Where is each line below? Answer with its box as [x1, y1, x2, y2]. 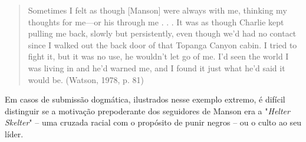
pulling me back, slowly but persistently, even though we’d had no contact [28, 27, 297, 39]
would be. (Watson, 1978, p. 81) [28, 73, 144, 85]
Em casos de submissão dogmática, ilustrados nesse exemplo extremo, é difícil [5, 93, 285, 105]
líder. [5, 127, 24, 140]
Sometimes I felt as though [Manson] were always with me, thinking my [28, 4, 287, 16]
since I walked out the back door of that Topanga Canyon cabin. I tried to [28, 38, 297, 51]
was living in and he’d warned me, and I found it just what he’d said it [28, 61, 285, 74]
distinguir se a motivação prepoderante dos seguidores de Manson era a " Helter [5, 104, 290, 117]
